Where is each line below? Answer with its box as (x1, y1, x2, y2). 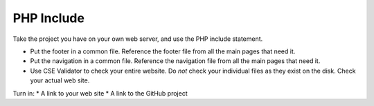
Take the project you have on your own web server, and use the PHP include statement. (12, 35, 263, 43)
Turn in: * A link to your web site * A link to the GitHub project (12, 89, 188, 97)
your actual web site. (30, 76, 90, 85)
